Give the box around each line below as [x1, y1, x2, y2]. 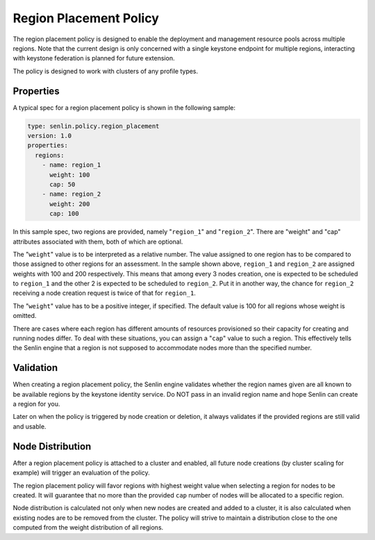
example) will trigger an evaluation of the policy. [12, 468, 151, 477]
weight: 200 [49, 200, 90, 208]
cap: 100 [49, 209, 79, 218]
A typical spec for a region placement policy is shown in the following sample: [12, 103, 236, 111]
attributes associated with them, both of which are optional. [12, 237, 183, 246]
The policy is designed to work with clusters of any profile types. [12, 67, 199, 75]
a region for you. [12, 400, 60, 408]
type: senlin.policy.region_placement [27, 122, 160, 130]
